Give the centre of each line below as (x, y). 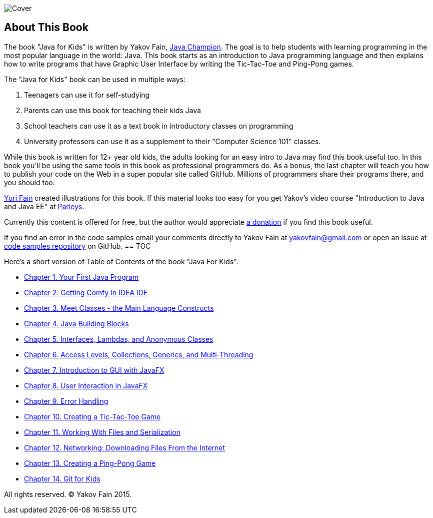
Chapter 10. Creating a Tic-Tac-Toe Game (92, 416)
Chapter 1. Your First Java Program (81, 277)
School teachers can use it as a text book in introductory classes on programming (159, 126)
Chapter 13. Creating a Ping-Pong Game (90, 463)
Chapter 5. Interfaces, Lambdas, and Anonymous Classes (119, 339)
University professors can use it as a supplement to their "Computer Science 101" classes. (172, 141)
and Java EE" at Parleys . (44, 206)
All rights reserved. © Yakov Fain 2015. (68, 494)
